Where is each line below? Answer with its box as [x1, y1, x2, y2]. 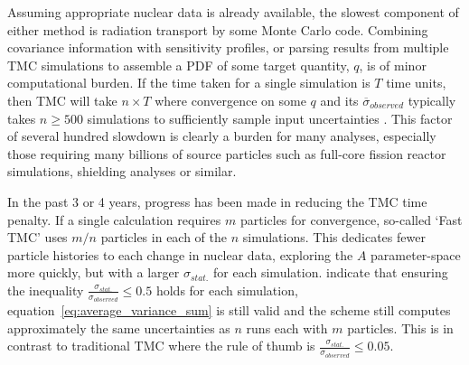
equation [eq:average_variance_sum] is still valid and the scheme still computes [7, 301, 451, 320]
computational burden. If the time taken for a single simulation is [7, 73, 371, 92]
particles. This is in [347, 318, 454, 337]
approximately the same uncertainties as [7, 318, 230, 337]
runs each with [246, 318, 328, 337]
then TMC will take [7, 90, 117, 109]
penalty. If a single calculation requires [7, 210, 221, 229]
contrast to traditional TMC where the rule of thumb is [7, 336, 315, 355]
